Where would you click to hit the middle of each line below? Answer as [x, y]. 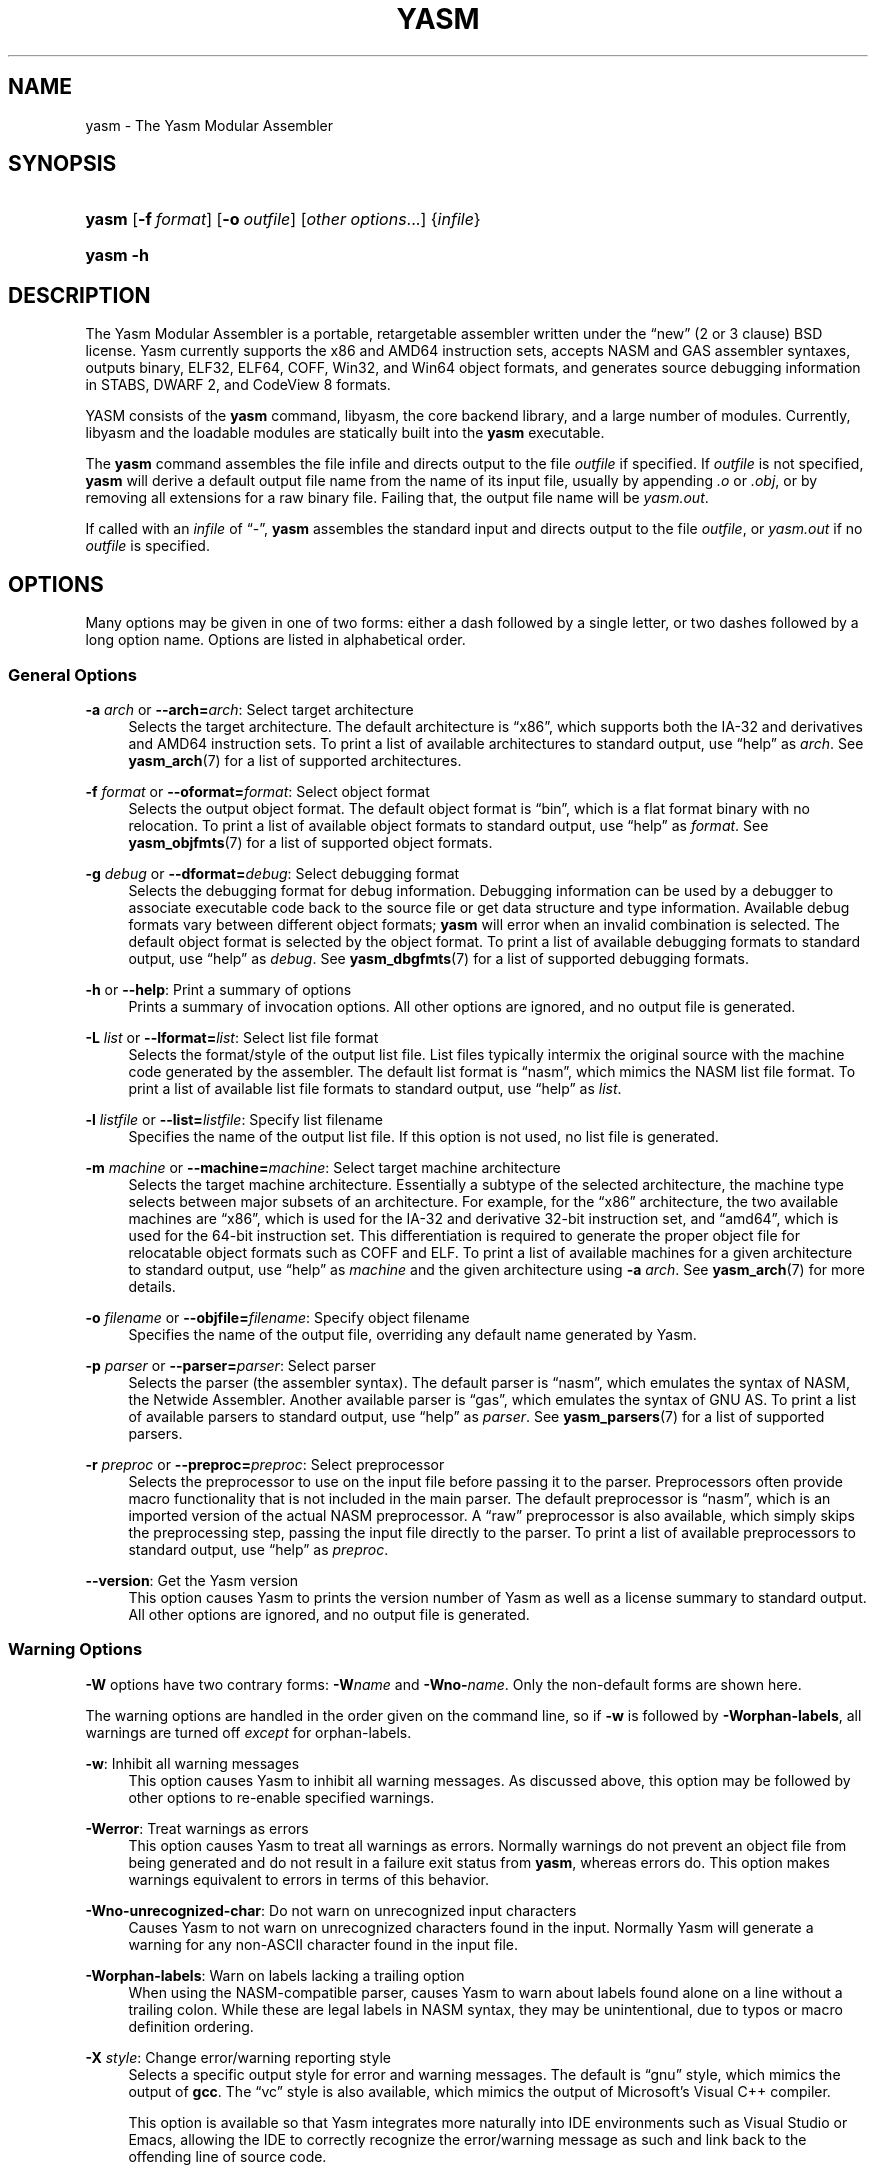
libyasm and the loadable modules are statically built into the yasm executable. [345, 433]
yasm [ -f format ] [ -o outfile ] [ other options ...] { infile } [283, 219]
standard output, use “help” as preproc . [258, 1549]
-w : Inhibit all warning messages [192, 1763]
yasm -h [117, 255]
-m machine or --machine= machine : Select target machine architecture [323, 1167]
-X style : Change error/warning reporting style [238, 2057]
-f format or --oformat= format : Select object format [257, 791]
